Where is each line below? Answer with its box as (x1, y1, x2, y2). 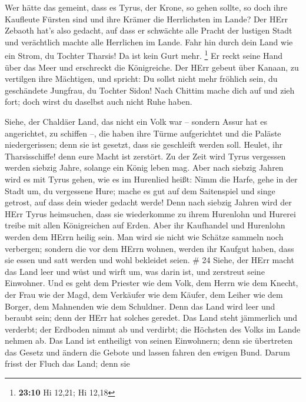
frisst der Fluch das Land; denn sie (5, 357, 130, 370)
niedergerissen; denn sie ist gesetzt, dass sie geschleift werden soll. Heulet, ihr (5, 138, 283, 151)
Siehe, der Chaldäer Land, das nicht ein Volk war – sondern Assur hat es (5, 115, 268, 127)
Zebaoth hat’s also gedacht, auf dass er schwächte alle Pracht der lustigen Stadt (5, 24, 292, 36)
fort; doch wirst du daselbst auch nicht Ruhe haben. (5, 95, 192, 108)
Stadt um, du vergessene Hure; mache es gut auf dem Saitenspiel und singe (5, 184, 275, 197)
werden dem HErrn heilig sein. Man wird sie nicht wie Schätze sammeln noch (5, 230, 284, 242)
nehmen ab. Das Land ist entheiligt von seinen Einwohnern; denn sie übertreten (5, 334, 293, 347)
